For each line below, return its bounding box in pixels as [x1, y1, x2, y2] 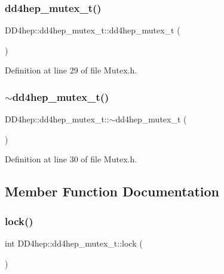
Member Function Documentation [5, 182, 220, 201]
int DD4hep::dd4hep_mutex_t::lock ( [5, 237, 143, 249]
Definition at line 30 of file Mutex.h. [5, 153, 137, 165]
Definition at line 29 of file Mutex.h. [5, 64, 137, 76]
